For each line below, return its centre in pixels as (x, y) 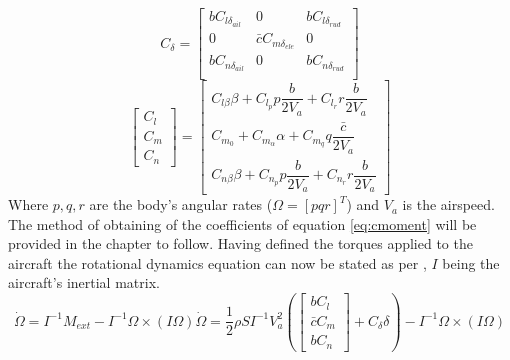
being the (471, 262)
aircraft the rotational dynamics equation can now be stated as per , (217, 262)
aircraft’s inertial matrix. (84, 282)
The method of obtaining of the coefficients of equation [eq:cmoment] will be (242, 223)
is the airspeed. (448, 204)
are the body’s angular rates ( (181, 204)
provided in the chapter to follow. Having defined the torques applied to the (240, 243)
